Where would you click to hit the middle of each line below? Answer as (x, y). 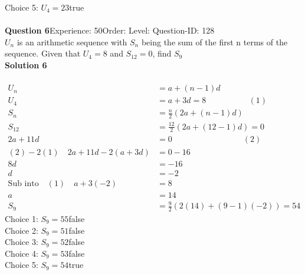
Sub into (23, 183)
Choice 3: (22, 242)
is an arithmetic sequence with (72, 42)
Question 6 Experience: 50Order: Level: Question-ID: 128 (110, 30)
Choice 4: (22, 253)
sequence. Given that (43, 53)
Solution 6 (26, 64)
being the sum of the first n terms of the (214, 42)
